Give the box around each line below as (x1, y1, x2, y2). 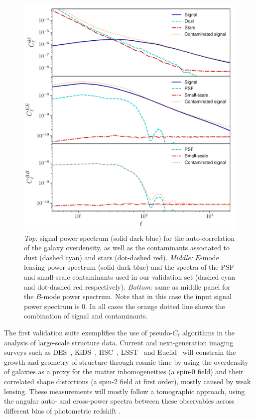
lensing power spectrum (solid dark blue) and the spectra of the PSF (24, 262, 234, 272)
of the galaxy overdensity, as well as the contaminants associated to (24, 242, 230, 253)
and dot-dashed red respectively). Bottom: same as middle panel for (24, 281, 231, 292)
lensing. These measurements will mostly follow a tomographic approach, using (4, 386, 245, 396)
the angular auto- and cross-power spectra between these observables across (4, 396, 235, 406)
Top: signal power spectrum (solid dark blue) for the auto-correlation (24, 232, 235, 243)
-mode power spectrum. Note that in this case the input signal (41, 291, 232, 302)
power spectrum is (24, 301, 80, 311)
